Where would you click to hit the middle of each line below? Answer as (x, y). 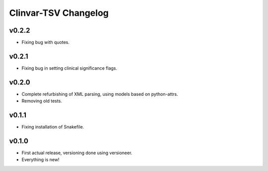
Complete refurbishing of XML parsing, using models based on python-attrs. (100, 94)
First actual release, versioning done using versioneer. (77, 153)
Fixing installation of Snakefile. (53, 127)
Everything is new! (40, 160)
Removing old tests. (42, 101)
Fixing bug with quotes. (45, 43)
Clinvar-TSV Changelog (59, 13)
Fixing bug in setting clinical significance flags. (69, 68)
